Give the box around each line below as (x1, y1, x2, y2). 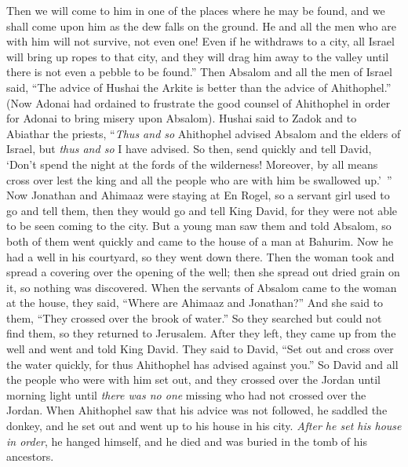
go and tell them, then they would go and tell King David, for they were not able (6, 202, 398, 218)
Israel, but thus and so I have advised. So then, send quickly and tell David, (6, 140, 372, 157)
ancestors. (6, 448, 54, 465)
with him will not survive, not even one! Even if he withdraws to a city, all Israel (6, 33, 395, 49)
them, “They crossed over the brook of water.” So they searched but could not (6, 309, 382, 326)
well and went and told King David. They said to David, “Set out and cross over (6, 341, 394, 357)
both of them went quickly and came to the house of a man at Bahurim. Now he (6, 232, 393, 249)
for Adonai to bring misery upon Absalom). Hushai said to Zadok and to (6, 110, 357, 126)
